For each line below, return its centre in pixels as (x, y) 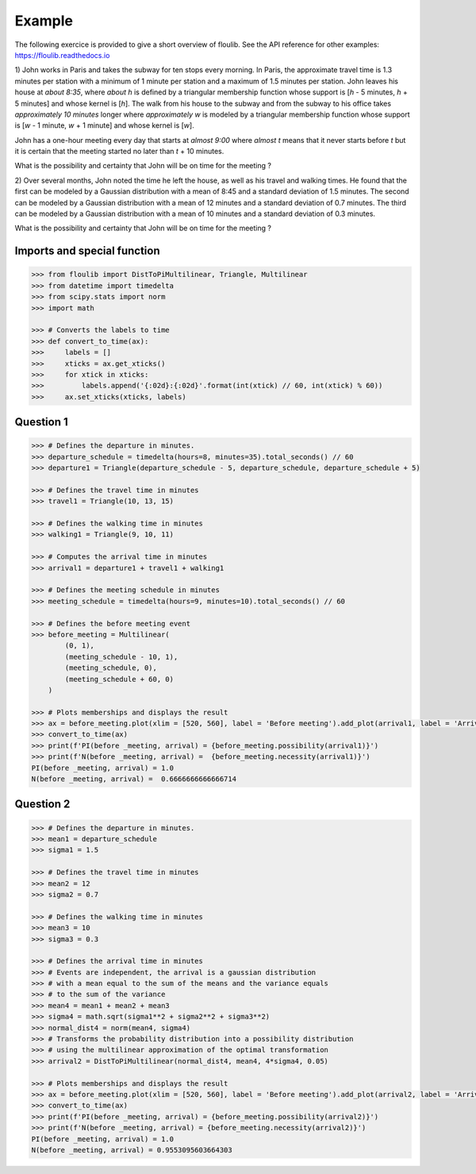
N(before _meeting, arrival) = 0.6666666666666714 (134, 779)
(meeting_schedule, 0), (111, 668)
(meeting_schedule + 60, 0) (119, 679)
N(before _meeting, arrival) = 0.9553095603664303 (132, 1150)
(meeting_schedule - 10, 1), (121, 656)
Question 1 (42, 422)
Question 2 (42, 804)
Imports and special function (87, 251)
